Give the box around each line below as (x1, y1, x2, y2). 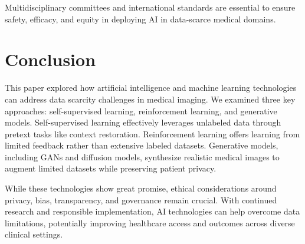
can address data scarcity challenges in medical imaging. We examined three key (5, 93, 296, 105)
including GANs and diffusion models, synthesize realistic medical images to (5, 150, 280, 163)
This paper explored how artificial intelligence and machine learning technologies (5, 81, 297, 94)
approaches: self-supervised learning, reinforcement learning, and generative (5, 104, 277, 117)
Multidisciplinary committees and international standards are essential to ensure (5, 1, 296, 13)
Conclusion (5, 47, 96, 71)
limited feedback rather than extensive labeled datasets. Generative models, (5, 139, 278, 151)
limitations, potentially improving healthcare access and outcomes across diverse (5, 216, 295, 229)
